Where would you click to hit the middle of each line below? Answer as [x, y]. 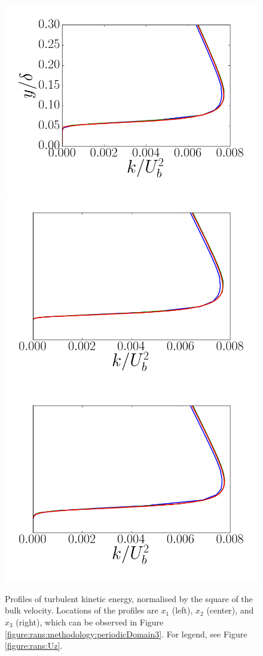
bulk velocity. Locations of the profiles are [82, 610]
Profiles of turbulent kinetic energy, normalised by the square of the [129, 598]
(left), [182, 610]
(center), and [230, 610]
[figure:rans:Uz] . [34, 646]
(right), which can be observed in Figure [90, 622]
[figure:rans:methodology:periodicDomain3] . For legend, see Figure [126, 634]
